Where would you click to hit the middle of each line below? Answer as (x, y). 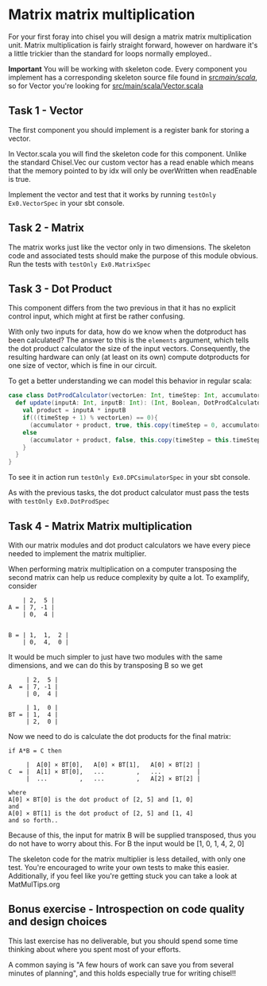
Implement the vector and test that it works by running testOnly (112, 194)
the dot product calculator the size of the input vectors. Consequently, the (129, 349)
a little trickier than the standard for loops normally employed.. (110, 53)
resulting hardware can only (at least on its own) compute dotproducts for (129, 357)
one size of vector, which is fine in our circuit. (83, 365)
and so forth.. (33, 820)
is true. (20, 179)
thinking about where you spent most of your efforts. (95, 949)
